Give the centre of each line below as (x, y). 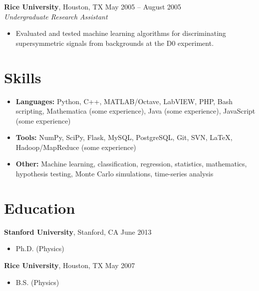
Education (40, 208)
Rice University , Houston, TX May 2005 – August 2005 (93, 6)
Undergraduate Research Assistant (56, 16)
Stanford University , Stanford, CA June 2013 (78, 231)
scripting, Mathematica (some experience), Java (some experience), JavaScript (135, 111)
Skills (23, 77)
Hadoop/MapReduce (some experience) (76, 147)
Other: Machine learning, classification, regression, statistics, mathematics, (131, 164)
